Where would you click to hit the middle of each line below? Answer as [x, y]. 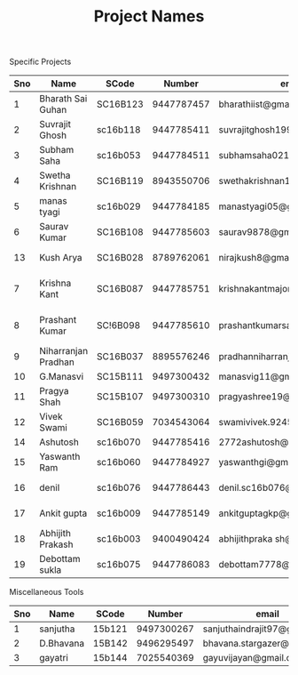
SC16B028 [120, 258]
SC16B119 [120, 181]
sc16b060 [118, 462]
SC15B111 [120, 377]
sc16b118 [118, 130]
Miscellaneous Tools [47, 592]
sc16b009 [118, 513]
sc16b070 [118, 442]
